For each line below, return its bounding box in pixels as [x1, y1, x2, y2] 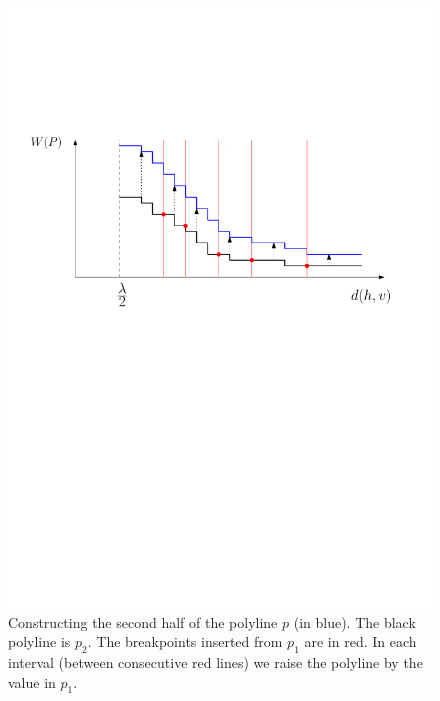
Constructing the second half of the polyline [8, 611, 278, 632]
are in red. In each [304, 631, 417, 652]
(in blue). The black [293, 611, 416, 632]
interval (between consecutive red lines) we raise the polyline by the [8, 651, 423, 672]
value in [8, 671, 56, 692]
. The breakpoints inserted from [87, 631, 283, 652]
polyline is [8, 631, 71, 652]
